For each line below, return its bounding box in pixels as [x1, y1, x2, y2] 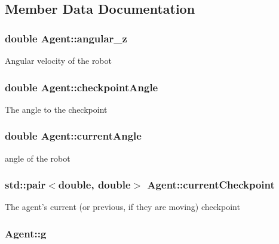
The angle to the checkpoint [5, 103, 108, 115]
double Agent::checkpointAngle [5, 79, 158, 94]
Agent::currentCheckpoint [147, 177, 275, 192]
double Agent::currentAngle [5, 128, 142, 143]
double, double [58, 177, 131, 192]
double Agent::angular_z [5, 30, 127, 45]
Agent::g [5, 226, 47, 240]
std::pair [5, 177, 46, 192]
